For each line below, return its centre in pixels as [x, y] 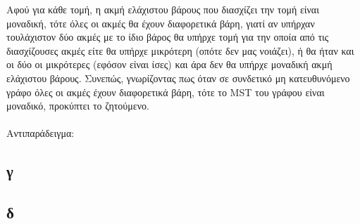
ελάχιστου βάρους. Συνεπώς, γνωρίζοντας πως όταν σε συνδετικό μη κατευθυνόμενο [178, 78]
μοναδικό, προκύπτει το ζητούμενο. [78, 106]
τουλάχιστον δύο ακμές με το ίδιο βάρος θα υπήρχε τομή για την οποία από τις [168, 37]
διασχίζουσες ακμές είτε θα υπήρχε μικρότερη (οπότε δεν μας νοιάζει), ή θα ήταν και [180, 50]
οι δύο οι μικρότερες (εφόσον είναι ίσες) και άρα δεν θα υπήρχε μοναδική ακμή [169, 64]
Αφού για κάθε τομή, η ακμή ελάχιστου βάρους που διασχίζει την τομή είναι [163, 9]
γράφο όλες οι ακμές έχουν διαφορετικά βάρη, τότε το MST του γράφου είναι [166, 92]
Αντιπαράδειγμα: [41, 133]
